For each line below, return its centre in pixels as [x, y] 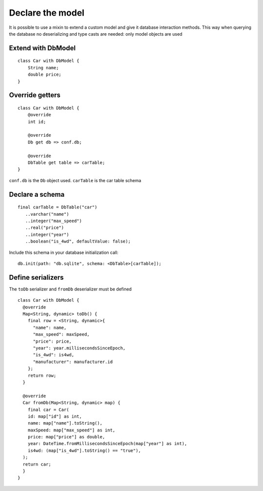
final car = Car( [48, 409]
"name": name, [50, 327]
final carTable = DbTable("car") [57, 207]
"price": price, [52, 341]
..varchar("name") [47, 214]
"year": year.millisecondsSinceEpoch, [79, 348]
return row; [42, 375]
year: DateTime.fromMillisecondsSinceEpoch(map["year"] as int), [107, 444]
